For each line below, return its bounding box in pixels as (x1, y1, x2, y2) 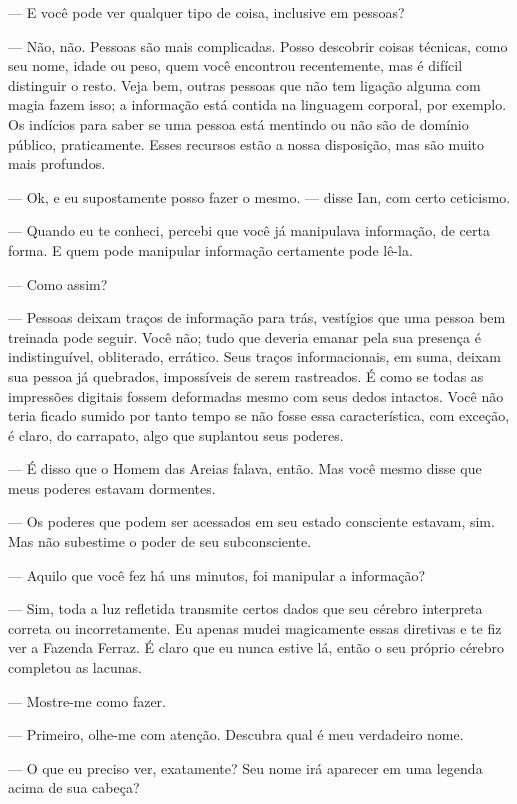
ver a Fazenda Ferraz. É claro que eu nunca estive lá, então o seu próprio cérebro (8, 637, 505, 658)
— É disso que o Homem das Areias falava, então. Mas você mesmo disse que (8, 458, 482, 479)
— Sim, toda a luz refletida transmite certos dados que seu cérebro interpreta (8, 598, 483, 619)
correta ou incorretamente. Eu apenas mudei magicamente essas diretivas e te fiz (8, 617, 502, 638)
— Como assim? (8, 273, 108, 294)
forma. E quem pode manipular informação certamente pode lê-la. (8, 239, 413, 260)
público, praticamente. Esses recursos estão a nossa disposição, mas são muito (8, 133, 484, 154)
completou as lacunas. (8, 657, 142, 678)
